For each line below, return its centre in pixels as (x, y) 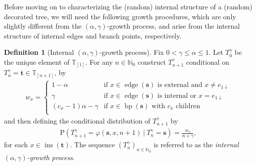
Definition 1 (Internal (39, 52)
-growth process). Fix (132, 52)
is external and (180, 85)
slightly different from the (43, 26)
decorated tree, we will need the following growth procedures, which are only (120, 16)
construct (152, 62)
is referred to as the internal (196, 145)
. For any (99, 62)
